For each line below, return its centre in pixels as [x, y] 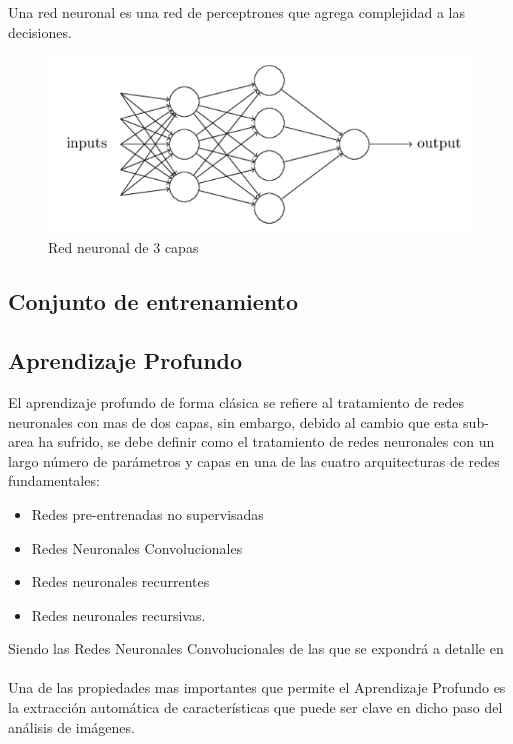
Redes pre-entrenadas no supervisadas [147, 513]
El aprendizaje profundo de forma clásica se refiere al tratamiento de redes [236, 401]
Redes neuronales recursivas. [118, 614]
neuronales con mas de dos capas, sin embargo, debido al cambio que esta [233, 421]
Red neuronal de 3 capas [123, 247]
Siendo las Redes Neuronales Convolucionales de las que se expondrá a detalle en [256, 648]
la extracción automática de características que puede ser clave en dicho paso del [255, 707]
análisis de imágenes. [71, 726]
